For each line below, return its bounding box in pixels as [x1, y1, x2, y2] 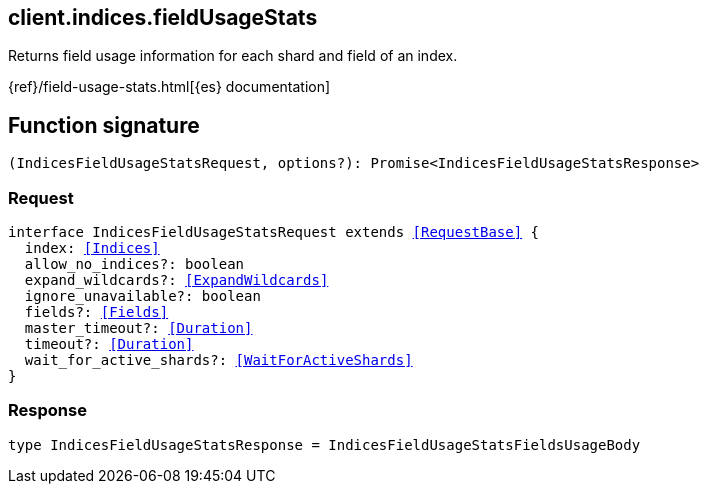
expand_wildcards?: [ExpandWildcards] [24, 272, 329, 289]
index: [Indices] [24, 240, 160, 257]
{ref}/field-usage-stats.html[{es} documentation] [8, 78, 331, 96]
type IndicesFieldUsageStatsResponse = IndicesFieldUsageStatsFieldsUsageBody [8, 436, 641, 453]
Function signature [8, 112, 200, 138]
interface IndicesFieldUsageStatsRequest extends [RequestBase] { [8, 224, 540, 241]
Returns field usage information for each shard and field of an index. [8, 47, 458, 65]
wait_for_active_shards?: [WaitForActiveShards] [24, 352, 413, 369]
